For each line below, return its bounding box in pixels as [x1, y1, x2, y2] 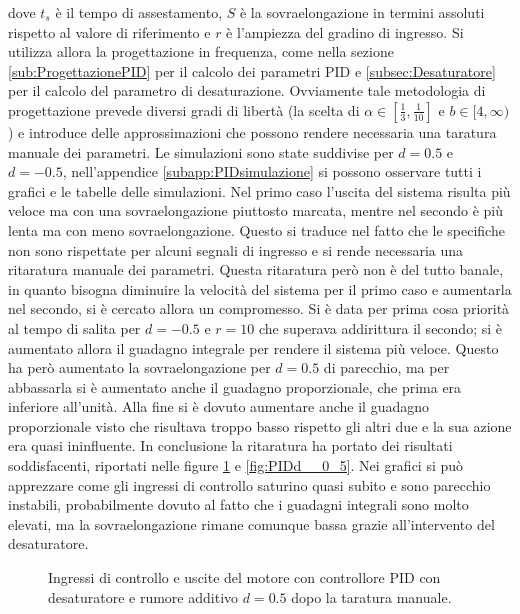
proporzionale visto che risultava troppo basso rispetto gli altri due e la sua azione [8, 415, 512, 436]
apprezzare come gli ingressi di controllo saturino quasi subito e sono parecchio [8, 474, 491, 495]
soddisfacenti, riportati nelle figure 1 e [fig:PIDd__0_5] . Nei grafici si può [8, 455, 464, 476]
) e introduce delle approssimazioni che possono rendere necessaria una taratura [8, 121, 497, 142]
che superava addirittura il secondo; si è [258, 317, 502, 338]
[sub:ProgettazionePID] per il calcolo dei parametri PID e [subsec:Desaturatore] [8, 60, 496, 81]
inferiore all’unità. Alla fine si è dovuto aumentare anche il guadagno [8, 396, 430, 417]
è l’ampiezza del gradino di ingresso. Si [226, 21, 464, 42]
